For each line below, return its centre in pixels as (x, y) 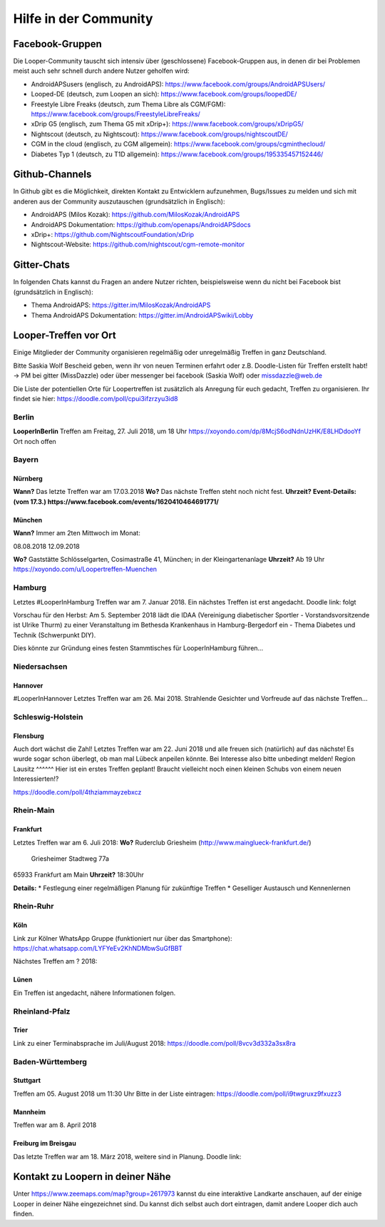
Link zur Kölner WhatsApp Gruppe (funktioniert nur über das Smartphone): (123, 938)
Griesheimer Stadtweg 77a (70, 858)
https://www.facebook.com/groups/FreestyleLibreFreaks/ (116, 114)
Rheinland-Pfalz (42, 1011)
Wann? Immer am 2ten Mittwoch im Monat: (77, 533)
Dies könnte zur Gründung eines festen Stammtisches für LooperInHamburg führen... (138, 648)
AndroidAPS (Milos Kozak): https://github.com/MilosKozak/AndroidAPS (135, 215)
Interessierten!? (36, 779)
